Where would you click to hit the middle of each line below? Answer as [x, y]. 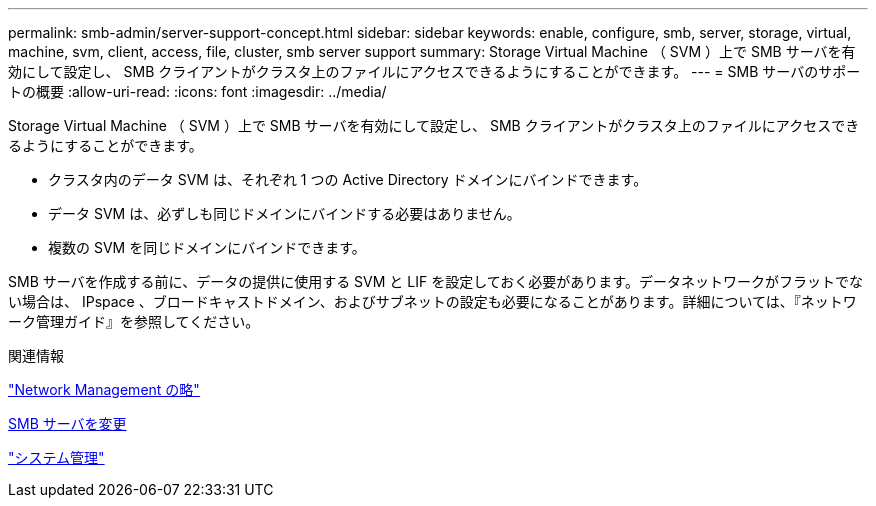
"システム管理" [56, 457]
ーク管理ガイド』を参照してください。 [134, 321]
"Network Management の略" [104, 389]
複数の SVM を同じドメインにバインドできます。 [207, 247]
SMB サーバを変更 [67, 423]
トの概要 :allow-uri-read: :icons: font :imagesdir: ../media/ [197, 91]
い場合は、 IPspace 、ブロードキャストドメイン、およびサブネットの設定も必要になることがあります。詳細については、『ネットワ [432, 301]
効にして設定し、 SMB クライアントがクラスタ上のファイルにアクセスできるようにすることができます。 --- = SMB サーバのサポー [434, 71]
